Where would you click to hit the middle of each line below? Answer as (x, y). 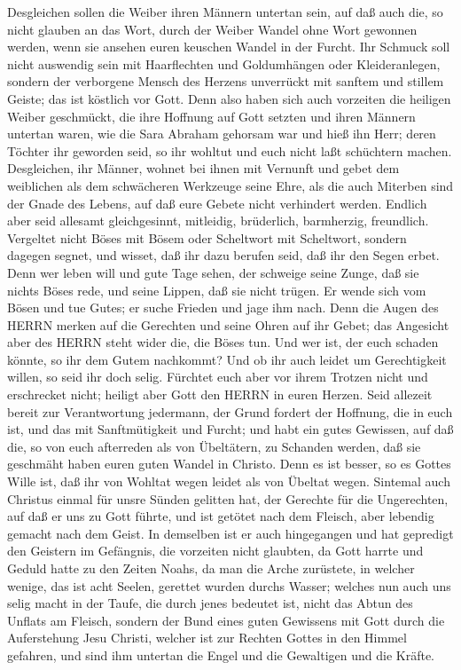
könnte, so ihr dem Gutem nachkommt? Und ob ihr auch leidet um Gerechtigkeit (227, 359)
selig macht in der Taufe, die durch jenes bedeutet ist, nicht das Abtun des (210, 603)
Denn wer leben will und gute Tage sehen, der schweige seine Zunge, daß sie (213, 272)
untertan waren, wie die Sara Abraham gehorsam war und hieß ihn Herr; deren (222, 134)
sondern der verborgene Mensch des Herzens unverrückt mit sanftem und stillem (226, 81)
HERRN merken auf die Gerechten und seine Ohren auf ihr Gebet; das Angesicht (228, 324)
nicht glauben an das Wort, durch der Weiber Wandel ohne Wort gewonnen (212, 29)
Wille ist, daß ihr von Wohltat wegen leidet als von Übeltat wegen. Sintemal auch (229, 481)
